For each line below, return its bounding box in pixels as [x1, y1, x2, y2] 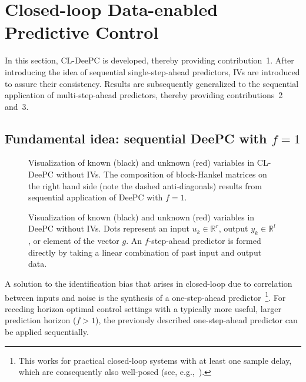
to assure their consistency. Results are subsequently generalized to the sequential [5, 77, 299, 89]
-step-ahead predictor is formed [148, 234, 261, 247]
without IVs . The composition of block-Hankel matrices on [56, 168, 267, 180]
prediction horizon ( [5, 314, 76, 326]
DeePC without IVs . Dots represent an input [28, 222, 189, 234]
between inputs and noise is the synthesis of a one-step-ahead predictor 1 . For [5, 289, 286, 303]
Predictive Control [5, 20, 159, 44]
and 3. [5, 100, 29, 112]
